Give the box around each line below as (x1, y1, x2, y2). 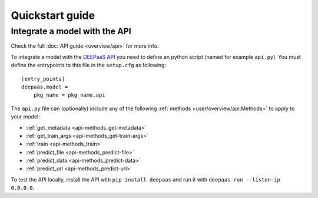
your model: (11, 113, 41, 120)
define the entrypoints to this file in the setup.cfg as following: (11, 62, 167, 69)
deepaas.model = (21, 83, 68, 90)
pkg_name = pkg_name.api (33, 92, 105, 98)
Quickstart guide (11, 9, 95, 22)
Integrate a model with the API (11, 26, 132, 37)
